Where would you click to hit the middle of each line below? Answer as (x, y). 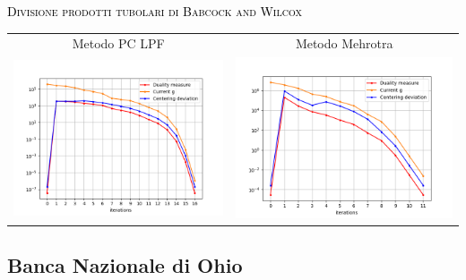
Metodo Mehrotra (344, 43)
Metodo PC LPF (118, 43)
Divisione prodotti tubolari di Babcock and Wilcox (155, 11)
